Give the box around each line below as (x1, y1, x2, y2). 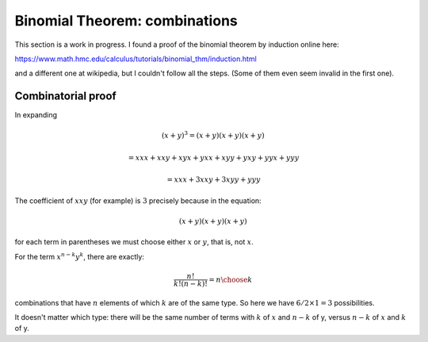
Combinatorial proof (14, 90, 117, 103)
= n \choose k (208, 275, 253, 284)
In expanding (14, 110, 58, 120)
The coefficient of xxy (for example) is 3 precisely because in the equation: (14, 195, 262, 206)
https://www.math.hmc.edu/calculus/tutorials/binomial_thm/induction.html (14, 54, 257, 63)
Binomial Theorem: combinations (14, 12, 238, 29)
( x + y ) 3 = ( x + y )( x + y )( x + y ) (161, 129, 265, 140)
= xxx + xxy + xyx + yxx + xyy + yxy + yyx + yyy (128, 153, 300, 162)
